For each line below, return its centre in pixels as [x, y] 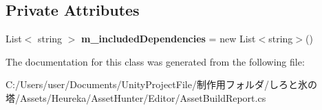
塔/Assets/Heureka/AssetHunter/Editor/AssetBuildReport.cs [136, 97]
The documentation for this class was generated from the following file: [155, 61]
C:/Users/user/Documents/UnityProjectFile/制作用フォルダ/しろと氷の [161, 84]
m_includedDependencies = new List [169, 39]
